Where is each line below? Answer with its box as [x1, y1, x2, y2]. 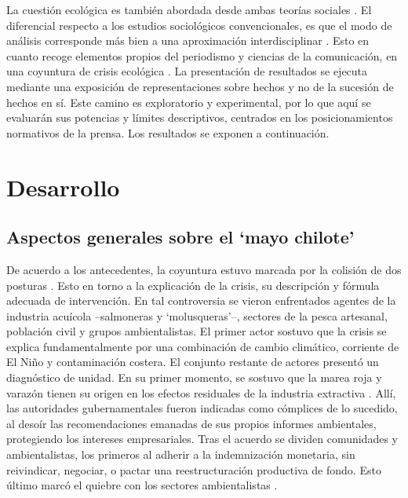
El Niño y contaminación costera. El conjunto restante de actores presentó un [6, 353, 379, 370]
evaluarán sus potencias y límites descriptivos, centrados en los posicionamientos [6, 109, 393, 126]
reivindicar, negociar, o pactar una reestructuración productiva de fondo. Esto [6, 461, 381, 478]
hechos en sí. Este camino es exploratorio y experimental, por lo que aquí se [6, 93, 371, 110]
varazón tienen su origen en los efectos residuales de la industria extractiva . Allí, [6, 384, 396, 401]
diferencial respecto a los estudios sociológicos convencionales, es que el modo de [6, 16, 392, 33]
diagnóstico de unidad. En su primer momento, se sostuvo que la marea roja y [6, 369, 382, 386]
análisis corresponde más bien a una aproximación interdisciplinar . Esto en [6, 32, 370, 49]
